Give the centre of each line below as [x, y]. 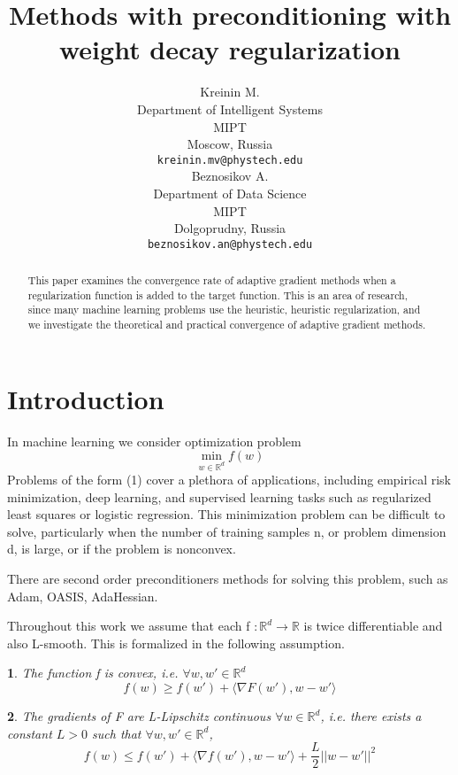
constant [30, 733]
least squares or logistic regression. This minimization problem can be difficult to [226, 514]
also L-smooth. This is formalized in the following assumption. [176, 643]
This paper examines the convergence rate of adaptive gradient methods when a [212, 280]
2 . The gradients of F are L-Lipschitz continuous [139, 716]
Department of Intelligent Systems [230, 108]
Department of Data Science [230, 193]
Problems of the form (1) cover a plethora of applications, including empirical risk [229, 480]
